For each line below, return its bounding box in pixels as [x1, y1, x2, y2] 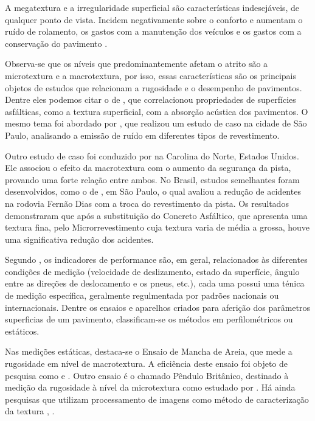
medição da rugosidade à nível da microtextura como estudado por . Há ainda [5, 381, 296, 394]
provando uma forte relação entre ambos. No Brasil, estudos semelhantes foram [5, 173, 300, 186]
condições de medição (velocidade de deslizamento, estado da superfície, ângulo [5, 265, 300, 277]
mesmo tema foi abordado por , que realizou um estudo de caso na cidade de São [5, 117, 307, 130]
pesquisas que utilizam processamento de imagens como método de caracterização [5, 392, 309, 405]
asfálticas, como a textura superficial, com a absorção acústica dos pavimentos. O [5, 105, 308, 117]
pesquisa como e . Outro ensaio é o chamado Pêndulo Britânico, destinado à [5, 369, 289, 381]
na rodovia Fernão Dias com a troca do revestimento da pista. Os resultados [5, 197, 289, 209]
